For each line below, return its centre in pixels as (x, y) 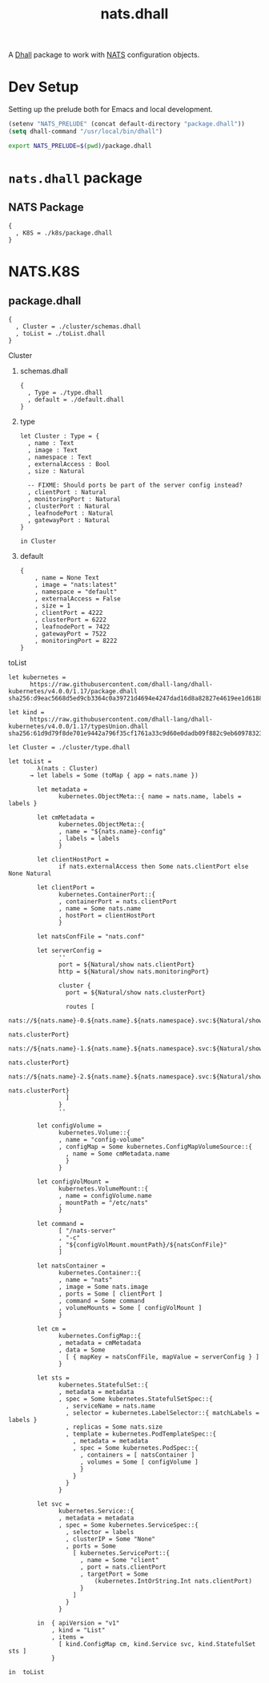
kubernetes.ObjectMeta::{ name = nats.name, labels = (150, 796)
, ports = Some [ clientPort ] (110, 1294)
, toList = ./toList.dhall (60, 333)
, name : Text (51, 443)
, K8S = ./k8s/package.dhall (64, 233)
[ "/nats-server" (87, 1231)
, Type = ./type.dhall (65, 392)
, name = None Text (67, 577)
